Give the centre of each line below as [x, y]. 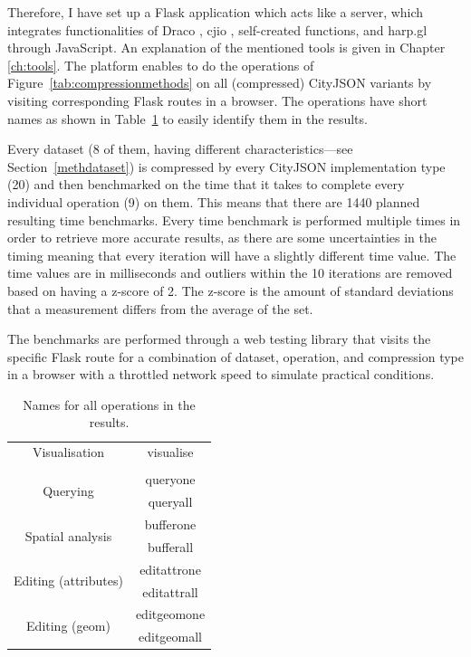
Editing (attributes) [68, 581]
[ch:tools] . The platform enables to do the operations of [161, 65]
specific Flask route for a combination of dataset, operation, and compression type [235, 356]
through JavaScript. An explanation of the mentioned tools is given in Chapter [226, 48]
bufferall [170, 546]
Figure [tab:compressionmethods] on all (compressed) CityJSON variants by [220, 83]
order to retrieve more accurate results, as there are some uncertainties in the [222, 238]
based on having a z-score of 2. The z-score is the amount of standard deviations [231, 290]
